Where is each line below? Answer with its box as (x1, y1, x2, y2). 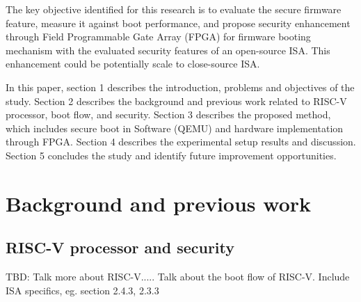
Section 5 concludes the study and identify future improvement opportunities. (6, 148, 337, 162)
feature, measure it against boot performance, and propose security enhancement (6, 15, 351, 30)
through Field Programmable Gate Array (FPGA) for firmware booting (6, 29, 311, 44)
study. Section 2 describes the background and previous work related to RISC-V (6, 93, 347, 108)
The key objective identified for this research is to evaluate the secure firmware (6, 2, 342, 16)
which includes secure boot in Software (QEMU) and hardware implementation (6, 120, 344, 135)
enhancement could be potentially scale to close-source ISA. (6, 56, 260, 71)
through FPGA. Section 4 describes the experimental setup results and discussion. (6, 134, 356, 149)
